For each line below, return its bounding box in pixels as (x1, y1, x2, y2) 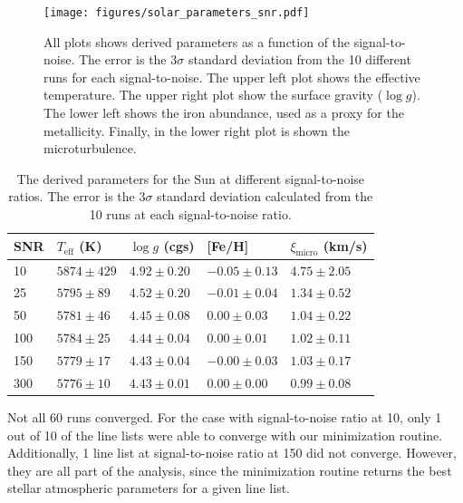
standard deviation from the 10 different (188, 50, 411, 69)
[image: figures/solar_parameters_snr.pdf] (43, 6, 310, 19)
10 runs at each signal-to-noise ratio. (89, 205, 292, 223)
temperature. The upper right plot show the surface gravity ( (43, 85, 383, 104)
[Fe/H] (207, 237, 249, 256)
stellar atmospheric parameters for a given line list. (7, 479, 290, 498)
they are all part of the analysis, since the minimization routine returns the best (7, 460, 452, 479)
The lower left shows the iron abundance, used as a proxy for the (43, 103, 404, 122)
